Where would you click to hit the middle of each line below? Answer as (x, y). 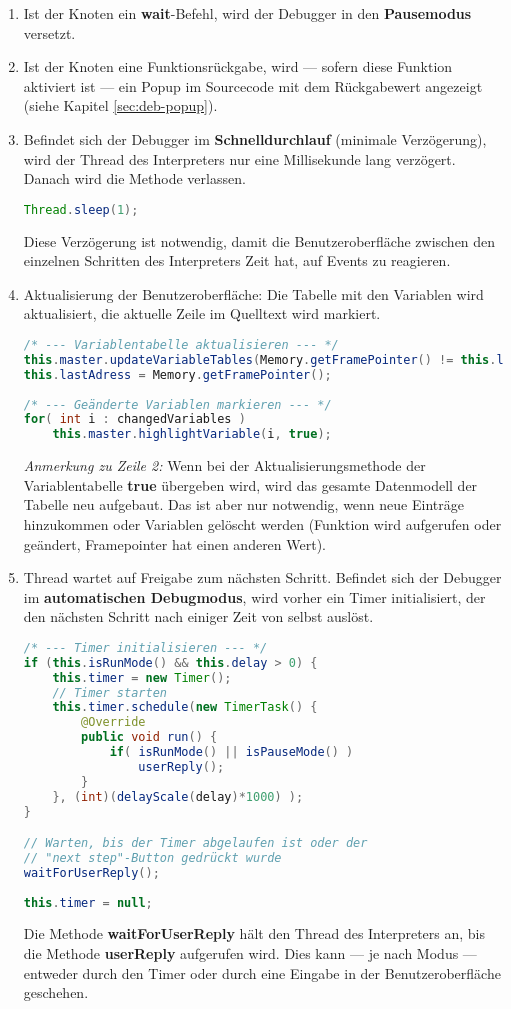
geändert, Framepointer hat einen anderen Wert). (174, 543)
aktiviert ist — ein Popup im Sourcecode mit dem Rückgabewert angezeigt (253, 85)
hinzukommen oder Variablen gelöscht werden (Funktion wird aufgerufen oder (262, 523)
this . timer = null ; (88, 902)
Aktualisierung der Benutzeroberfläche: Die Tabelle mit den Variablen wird (253, 293)
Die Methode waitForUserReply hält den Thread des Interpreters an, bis (254, 933)
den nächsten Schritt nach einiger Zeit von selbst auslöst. (198, 616)
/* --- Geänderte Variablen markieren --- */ (177, 404)
